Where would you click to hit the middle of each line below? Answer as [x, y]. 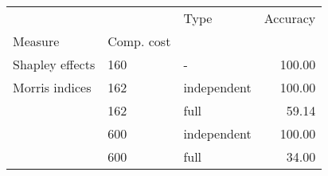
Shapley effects [54, 64]
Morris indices [52, 87]
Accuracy [290, 18]
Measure [36, 41]
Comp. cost [139, 41]
